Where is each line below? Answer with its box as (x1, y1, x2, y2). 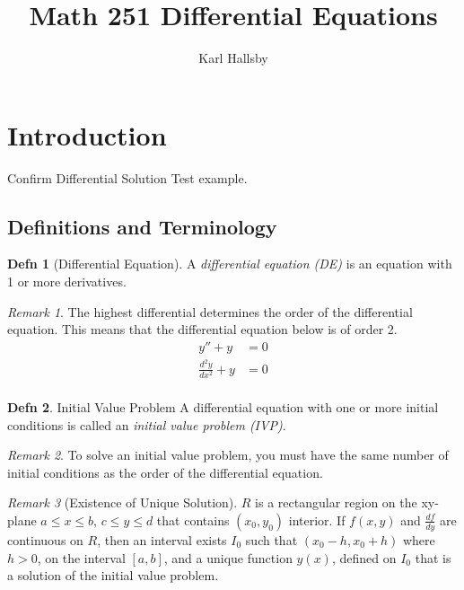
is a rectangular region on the (255, 493, 417, 512)
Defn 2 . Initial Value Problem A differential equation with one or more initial (7, 397, 439, 416)
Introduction (7, 116, 167, 153)
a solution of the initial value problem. (7, 566, 219, 585)
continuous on (7, 530, 83, 549)
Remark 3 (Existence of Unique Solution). (7, 493, 238, 512)
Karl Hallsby (198, 48, 268, 67)
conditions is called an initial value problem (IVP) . (7, 415, 286, 434)
